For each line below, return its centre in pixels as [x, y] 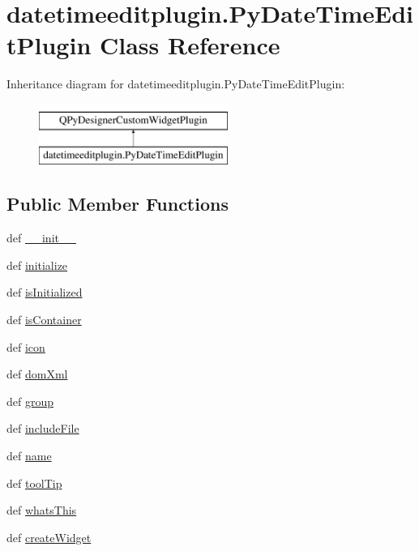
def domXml [37, 374]
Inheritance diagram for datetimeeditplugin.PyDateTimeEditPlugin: [176, 84]
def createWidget [49, 537]
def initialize [37, 265]
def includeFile [43, 428]
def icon [26, 346]
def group [30, 401]
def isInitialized [45, 292]
